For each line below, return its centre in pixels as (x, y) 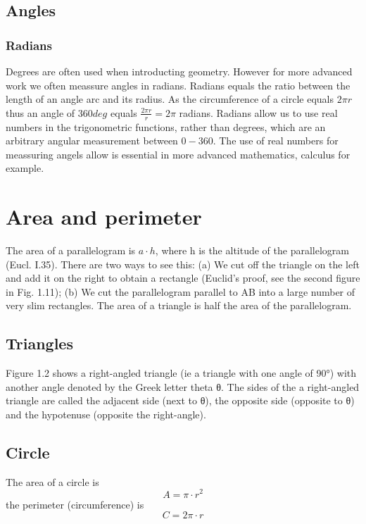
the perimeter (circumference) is (75, 504)
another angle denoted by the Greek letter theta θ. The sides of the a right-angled (183, 386)
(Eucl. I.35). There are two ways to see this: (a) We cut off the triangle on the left (183, 264)
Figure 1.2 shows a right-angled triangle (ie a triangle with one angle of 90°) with (181, 373)
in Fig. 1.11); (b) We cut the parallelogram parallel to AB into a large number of (181, 291)
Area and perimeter (104, 217)
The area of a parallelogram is (71, 250)
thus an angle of (40, 112)
